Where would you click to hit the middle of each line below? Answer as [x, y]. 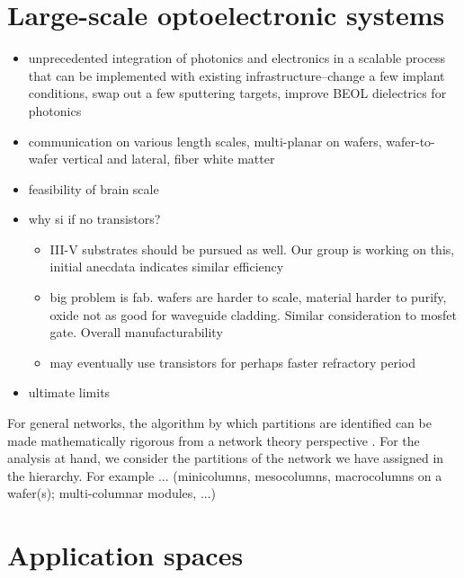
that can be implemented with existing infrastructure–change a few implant [236, 75]
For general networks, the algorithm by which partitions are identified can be [219, 423]
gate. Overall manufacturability [136, 332]
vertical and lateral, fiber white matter [169, 159]
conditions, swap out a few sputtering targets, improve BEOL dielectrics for [237, 93]
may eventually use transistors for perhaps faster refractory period [233, 362]
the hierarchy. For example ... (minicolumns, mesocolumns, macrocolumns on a [225, 475]
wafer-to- [410, 141]
